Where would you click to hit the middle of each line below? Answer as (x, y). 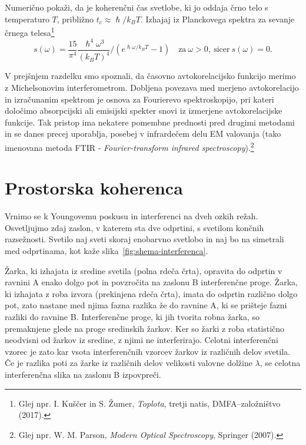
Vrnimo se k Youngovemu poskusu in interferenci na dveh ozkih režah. (132, 216)
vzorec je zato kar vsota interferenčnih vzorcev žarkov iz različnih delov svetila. (147, 351)
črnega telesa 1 (30, 32)
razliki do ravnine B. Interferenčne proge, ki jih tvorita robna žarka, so (132, 317)
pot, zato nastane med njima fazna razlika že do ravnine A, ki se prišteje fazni (146, 305)
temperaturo (27, 19)
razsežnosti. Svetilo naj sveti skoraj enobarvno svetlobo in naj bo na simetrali (144, 239)
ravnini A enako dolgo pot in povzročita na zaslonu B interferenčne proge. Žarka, (151, 282)
